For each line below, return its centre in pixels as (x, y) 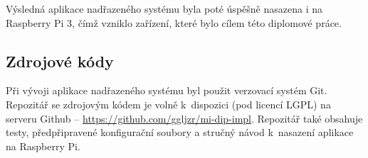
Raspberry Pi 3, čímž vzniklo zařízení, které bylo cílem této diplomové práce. (174, 22)
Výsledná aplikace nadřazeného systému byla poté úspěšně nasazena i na (164, 9)
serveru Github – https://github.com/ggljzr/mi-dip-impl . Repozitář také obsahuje (184, 118)
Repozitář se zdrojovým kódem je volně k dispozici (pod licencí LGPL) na (168, 104)
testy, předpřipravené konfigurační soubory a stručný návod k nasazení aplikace (180, 132)
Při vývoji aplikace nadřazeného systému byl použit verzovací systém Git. (167, 90)
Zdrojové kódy (60, 61)
